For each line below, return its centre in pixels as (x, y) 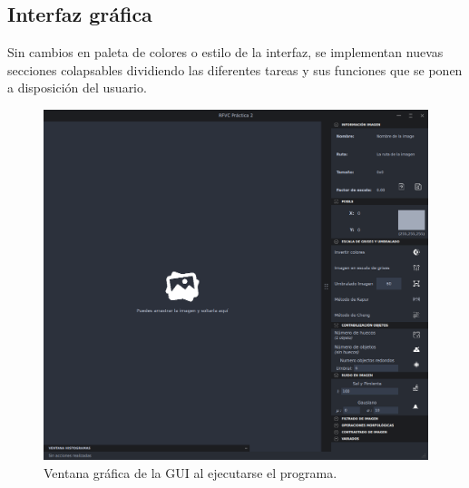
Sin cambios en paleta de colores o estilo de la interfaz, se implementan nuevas (225, 52)
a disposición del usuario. (77, 88)
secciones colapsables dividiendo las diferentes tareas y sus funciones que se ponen (235, 69)
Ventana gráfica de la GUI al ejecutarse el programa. (191, 472)
